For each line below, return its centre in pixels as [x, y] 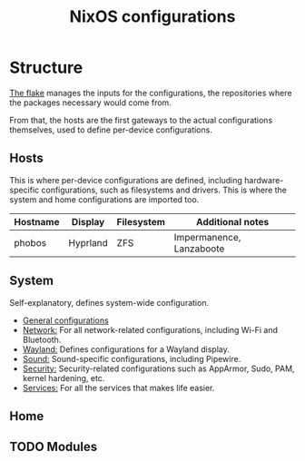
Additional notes [233, 221]
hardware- [264, 180]
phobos [30, 242]
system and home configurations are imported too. [104, 199]
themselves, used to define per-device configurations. [111, 130]
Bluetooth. [42, 339]
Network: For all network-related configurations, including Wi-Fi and [150, 329]
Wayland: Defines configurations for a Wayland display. [126, 349]
